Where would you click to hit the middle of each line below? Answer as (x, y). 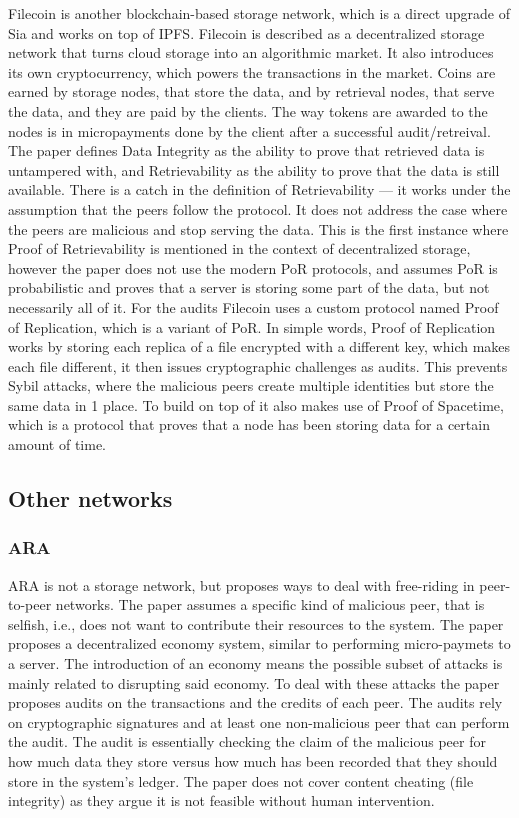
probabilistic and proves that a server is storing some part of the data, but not (249, 287)
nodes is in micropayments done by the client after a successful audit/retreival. (249, 130)
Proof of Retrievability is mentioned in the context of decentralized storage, (239, 248)
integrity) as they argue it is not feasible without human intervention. (221, 800)
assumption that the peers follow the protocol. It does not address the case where (258, 208)
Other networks (90, 498)
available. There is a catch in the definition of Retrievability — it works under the (259, 189)
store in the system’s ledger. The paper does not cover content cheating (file (241, 780)
